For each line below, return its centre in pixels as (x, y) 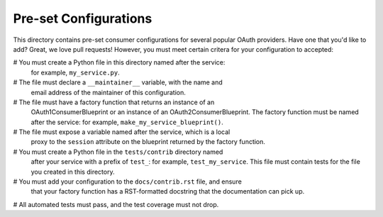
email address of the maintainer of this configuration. (108, 92)
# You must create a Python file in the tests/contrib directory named (118, 152)
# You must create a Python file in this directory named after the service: (119, 62)
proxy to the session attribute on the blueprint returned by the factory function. (148, 142)
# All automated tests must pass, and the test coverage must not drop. (116, 204)
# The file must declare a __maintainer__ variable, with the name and (118, 82)
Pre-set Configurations (83, 18)
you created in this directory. (73, 172)
